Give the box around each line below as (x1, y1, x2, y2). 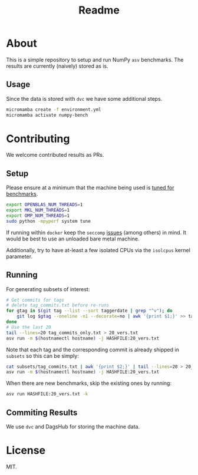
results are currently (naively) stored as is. (6, 62, 109, 70)
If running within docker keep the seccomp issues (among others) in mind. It (6, 229, 187, 236)
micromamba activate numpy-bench (6, 112, 88, 118)
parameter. (6, 253, 33, 260)
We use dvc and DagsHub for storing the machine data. (6, 423, 140, 430)
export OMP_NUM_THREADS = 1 (6, 213, 70, 219)
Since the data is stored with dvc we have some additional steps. (6, 95, 163, 102)
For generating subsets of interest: (6, 285, 90, 292)
